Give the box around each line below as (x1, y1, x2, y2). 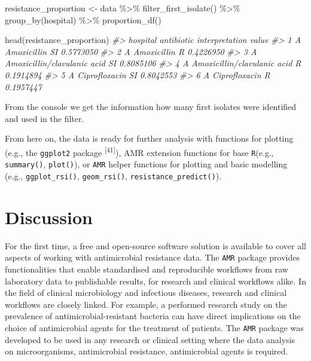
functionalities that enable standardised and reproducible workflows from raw (5, 262, 288, 275)
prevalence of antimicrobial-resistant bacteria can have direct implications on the (5, 310, 301, 322)
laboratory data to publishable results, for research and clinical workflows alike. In (5, 274, 306, 287)
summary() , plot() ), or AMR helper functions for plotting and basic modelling (5, 158, 288, 170)
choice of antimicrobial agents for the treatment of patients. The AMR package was (5, 321, 304, 334)
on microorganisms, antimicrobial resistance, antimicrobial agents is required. (5, 345, 288, 357)
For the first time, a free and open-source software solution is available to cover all (5, 239, 306, 252)
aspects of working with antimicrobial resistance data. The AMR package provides (5, 251, 300, 264)
